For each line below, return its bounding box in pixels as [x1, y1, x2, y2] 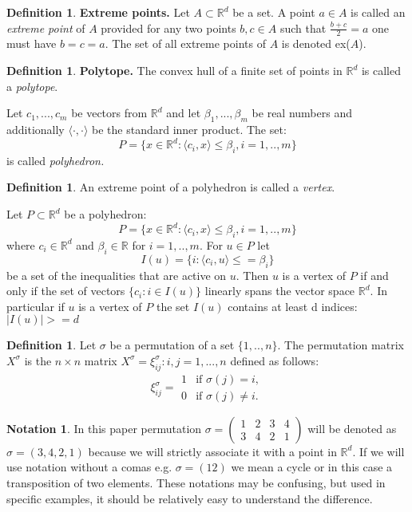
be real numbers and [252, 104, 352, 121]
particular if [6, 297, 65, 314]
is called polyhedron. [6, 152, 105, 168]
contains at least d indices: [228, 297, 358, 314]
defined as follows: [230, 352, 319, 368]
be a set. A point [232, 4, 315, 20]
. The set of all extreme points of [105, 35, 266, 52]
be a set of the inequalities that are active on [6, 266, 227, 283]
